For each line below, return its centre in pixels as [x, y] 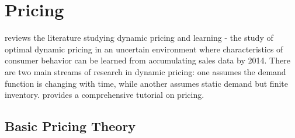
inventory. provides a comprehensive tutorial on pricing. [105, 95]
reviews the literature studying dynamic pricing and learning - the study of [139, 38]
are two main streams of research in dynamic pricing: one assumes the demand [145, 71]
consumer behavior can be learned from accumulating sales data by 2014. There [147, 60]
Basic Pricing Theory [70, 126]
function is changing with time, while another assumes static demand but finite [146, 83]
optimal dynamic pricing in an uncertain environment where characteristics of [144, 49]
